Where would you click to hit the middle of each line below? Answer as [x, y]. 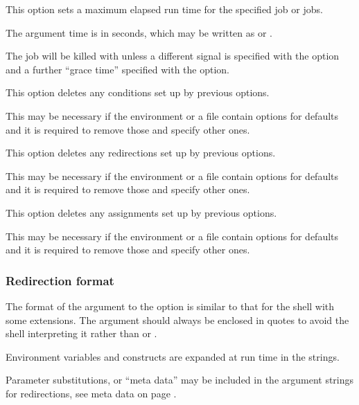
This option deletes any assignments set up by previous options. [141, 212]
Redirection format [60, 280]
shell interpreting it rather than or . [81, 333]
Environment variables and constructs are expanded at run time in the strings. [173, 356]
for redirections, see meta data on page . [91, 393]
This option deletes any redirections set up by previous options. [141, 153]
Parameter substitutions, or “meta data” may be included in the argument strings [180, 380]
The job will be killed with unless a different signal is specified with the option [173, 56]
